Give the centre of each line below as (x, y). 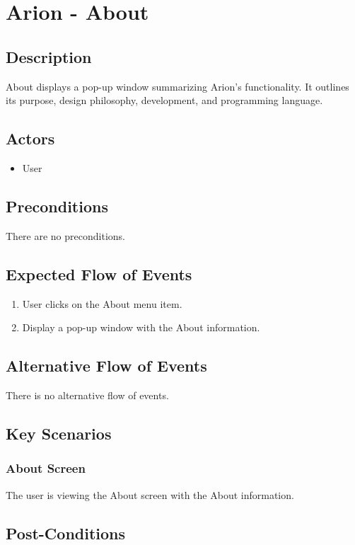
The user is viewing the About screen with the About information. (150, 494)
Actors (30, 138)
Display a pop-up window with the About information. (141, 327)
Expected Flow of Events (99, 274)
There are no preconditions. (65, 235)
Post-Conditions (66, 533)
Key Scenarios (59, 433)
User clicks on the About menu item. (102, 303)
